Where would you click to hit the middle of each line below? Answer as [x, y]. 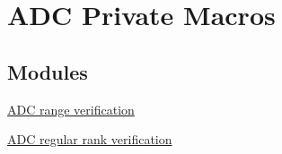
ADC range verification [71, 109]
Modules [48, 71]
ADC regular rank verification [90, 139]
